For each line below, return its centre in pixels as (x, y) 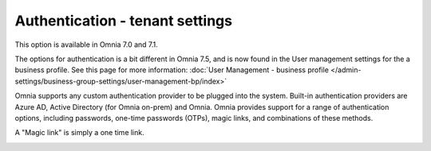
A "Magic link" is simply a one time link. (79, 133)
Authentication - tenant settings (124, 21)
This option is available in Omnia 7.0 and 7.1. (87, 45)
